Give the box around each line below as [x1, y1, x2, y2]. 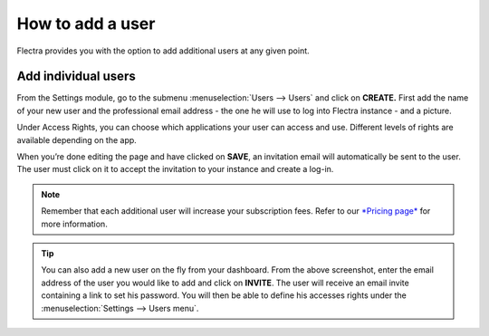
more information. [41, 218, 108, 229]
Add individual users [16, 69, 136, 84]
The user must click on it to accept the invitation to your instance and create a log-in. [16, 164, 334, 175]
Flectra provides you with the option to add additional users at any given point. [16, 45, 310, 56]
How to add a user [16, 14, 156, 34]
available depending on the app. [16, 134, 138, 145]
